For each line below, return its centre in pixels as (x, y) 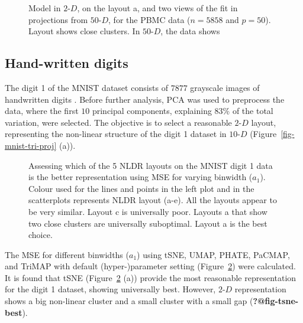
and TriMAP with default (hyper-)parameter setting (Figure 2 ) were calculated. (150, 266)
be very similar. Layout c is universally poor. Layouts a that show (148, 211)
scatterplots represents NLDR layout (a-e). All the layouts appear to (153, 200)
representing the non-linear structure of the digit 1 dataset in (116, 134)
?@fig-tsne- (276, 301)
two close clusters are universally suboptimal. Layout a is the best (148, 223)
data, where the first (42, 111)
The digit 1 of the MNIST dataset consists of (87, 87)
